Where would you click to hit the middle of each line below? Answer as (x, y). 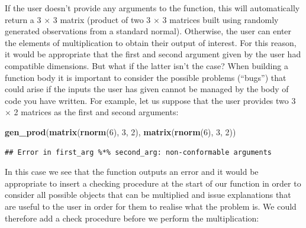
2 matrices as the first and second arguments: (96, 112)
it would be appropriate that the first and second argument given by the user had (153, 54)
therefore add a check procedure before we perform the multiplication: (132, 218)
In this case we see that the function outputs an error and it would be (132, 172)
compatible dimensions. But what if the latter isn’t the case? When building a (146, 65)
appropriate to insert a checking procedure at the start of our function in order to (153, 183)
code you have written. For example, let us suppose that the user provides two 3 (150, 100)
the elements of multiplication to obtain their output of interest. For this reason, (151, 42)
